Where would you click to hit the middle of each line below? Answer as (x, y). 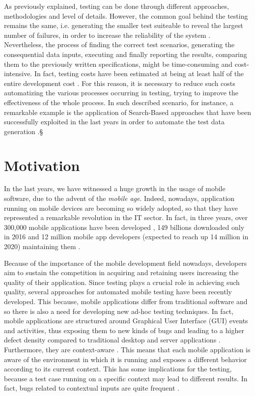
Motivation (42, 165)
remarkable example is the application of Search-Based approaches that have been (128, 112)
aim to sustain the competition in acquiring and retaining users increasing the (121, 272)
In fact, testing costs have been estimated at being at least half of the (139, 73)
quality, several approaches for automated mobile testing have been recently (118, 292)
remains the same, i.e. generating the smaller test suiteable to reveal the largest (124, 25)
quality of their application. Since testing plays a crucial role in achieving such (122, 282)
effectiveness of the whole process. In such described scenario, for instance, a (119, 102)
